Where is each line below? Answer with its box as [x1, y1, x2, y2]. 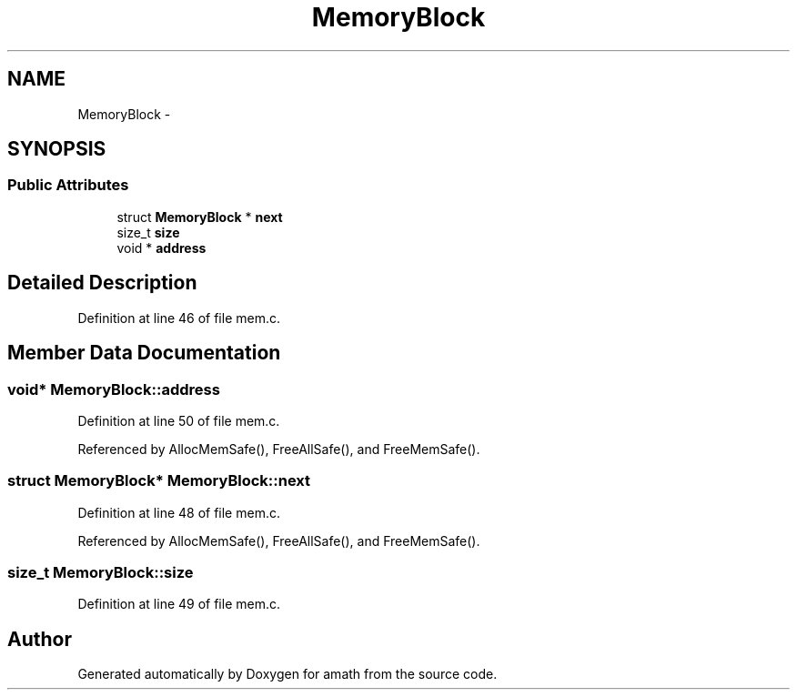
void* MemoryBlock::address [7, 379, 220, 399]
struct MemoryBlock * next [116, 208, 283, 225]
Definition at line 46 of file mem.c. [77, 309, 280, 326]
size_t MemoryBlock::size [7, 563, 194, 581]
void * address [116, 239, 207, 256]
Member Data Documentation [7, 341, 281, 365]
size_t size [116, 224, 180, 240]
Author [7, 627, 72, 651]
